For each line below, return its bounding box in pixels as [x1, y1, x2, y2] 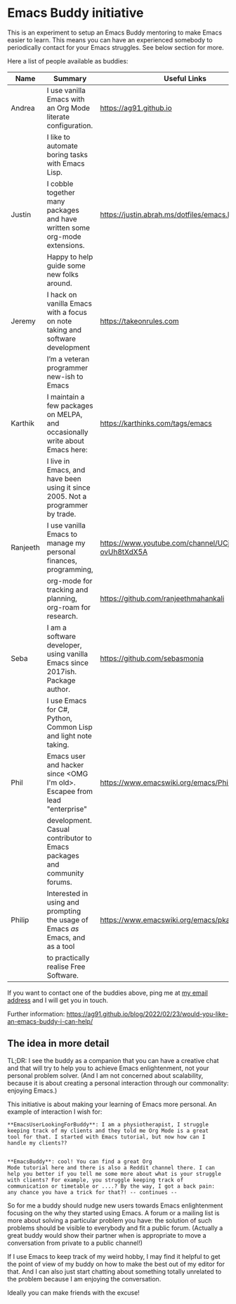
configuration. [46, 120, 93, 130]
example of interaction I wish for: [7, 1107, 103, 1116]
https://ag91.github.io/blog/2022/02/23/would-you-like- [66, 1010, 229, 1018]
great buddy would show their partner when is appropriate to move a [7, 1231, 206, 1239]
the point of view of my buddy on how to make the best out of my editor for [7, 1260, 225, 1268]
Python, [46, 713, 72, 723]
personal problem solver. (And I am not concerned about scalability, [7, 1071, 204, 1079]
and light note [46, 731, 93, 740]
